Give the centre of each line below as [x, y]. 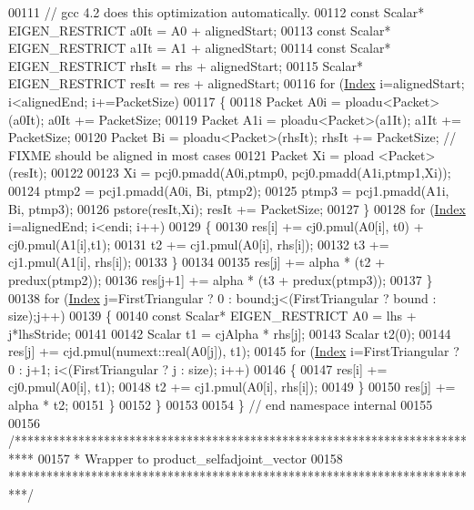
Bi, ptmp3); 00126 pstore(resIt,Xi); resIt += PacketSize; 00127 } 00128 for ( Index [237, 208]
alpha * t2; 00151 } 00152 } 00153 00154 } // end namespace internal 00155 [221, 405]
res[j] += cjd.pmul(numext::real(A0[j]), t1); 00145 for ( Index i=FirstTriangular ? [234, 351]
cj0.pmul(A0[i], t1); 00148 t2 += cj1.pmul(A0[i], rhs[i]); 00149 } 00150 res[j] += [232, 387]
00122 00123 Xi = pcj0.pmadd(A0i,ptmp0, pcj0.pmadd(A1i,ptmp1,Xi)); [251, 173]
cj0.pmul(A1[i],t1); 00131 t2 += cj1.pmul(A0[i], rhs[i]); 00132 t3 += [199, 244]
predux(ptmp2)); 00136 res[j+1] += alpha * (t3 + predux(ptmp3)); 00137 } [221, 279]
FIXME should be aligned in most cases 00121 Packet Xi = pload [192, 154]
